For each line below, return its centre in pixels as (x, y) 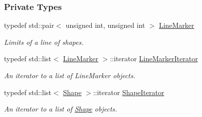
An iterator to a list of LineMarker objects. (70, 75)
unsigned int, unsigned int (105, 25)
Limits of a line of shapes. (44, 42)
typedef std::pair (29, 25)
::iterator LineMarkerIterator (154, 58)
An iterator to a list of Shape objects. (61, 109)
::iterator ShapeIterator (129, 92)
